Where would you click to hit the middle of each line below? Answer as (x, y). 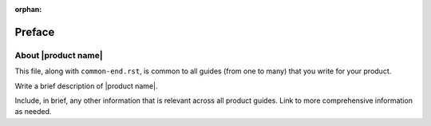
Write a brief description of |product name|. (86, 86)
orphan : (28, 9)
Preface (35, 32)
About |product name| (59, 55)
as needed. (33, 112)
